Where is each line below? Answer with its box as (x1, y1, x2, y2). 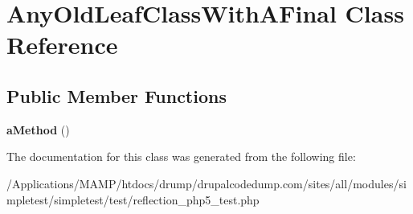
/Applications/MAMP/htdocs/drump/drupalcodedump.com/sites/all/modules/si (6, 175, 407, 191)
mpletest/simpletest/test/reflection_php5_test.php (6, 191, 260, 208)
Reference (6, 28, 118, 61)
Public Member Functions (6, 83, 227, 108)
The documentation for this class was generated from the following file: (6, 148, 356, 165)
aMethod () (6, 121, 70, 138)
